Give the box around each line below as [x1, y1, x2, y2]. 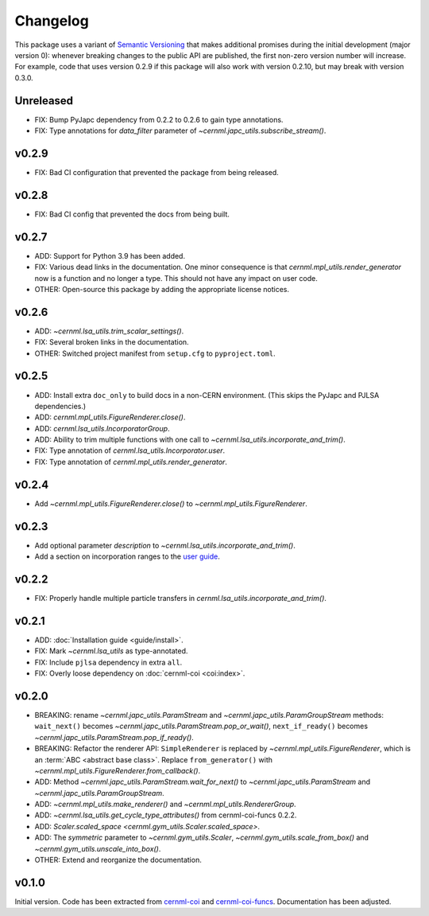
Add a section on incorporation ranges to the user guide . [34, 552, 220, 561]
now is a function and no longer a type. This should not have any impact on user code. [34, 273, 318, 283]
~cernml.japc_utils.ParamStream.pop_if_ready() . [34, 732, 194, 742]
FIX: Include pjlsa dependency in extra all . [34, 657, 183, 667]
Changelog [14, 12, 89, 29]
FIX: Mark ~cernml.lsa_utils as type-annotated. [34, 646, 188, 656]
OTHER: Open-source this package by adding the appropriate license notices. [34, 284, 290, 294]
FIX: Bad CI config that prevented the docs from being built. [34, 209, 230, 219]
